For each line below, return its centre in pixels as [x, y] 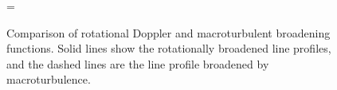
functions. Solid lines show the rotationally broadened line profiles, [169, 48]
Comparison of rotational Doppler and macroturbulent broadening [168, 32]
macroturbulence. [49, 79]
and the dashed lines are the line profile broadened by [138, 63]
